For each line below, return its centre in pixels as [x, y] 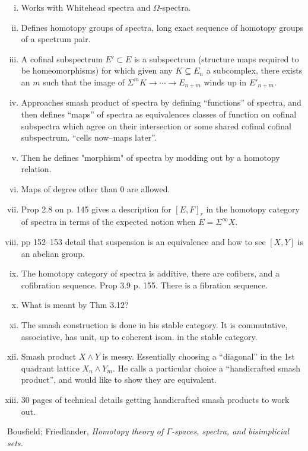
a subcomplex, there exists [254, 70]
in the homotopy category [253, 209]
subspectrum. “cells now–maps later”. [89, 137]
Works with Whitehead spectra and [86, 7]
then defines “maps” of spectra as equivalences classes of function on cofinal [159, 114]
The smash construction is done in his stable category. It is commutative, [154, 324]
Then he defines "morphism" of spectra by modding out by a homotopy [150, 157]
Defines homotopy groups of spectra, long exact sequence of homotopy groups [162, 27]
